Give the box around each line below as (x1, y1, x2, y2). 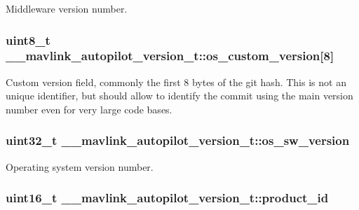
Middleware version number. (6, 1, 128, 15)
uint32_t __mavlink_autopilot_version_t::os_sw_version (6, 132, 350, 149)
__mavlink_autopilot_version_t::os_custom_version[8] (6, 47, 334, 64)
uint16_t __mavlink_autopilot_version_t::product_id (6, 189, 329, 206)
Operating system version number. (6, 159, 154, 174)
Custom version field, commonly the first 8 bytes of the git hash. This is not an (6, 74, 346, 89)
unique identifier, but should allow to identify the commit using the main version (6, 88, 353, 103)
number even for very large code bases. (6, 101, 172, 116)
